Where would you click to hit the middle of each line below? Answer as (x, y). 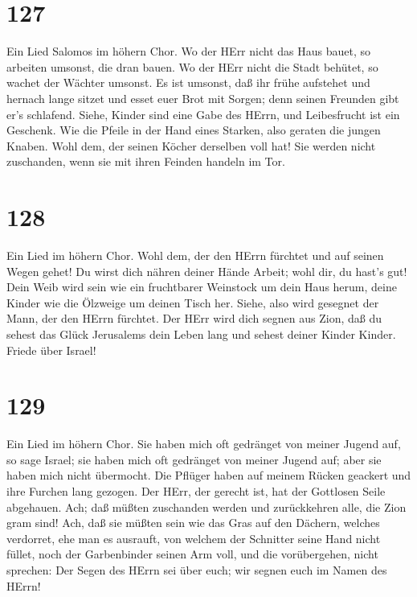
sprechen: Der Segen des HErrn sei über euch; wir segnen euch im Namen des (197, 570)
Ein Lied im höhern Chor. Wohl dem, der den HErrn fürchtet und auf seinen (195, 255)
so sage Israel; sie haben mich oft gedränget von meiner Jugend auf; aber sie (194, 459)
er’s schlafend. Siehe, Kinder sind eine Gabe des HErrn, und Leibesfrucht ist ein (203, 114)
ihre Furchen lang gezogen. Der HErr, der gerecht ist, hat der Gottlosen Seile (196, 491)
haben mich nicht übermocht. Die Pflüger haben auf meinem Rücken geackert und (209, 475)
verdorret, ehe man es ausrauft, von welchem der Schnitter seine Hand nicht (194, 538)
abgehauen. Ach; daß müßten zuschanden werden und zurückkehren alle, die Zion (206, 506)
